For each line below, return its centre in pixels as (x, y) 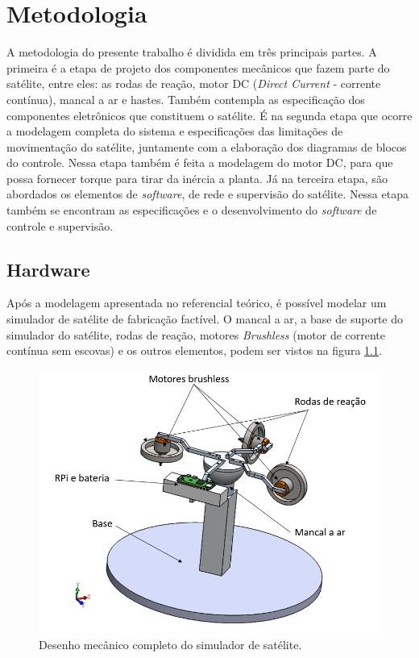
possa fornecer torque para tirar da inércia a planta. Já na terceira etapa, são (197, 178)
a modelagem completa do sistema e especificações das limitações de (175, 131)
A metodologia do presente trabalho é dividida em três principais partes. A (192, 52)
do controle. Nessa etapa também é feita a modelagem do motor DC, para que (200, 162)
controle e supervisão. (60, 225)
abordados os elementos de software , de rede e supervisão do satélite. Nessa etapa (207, 194)
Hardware (48, 269)
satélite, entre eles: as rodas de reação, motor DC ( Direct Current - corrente (194, 83)
